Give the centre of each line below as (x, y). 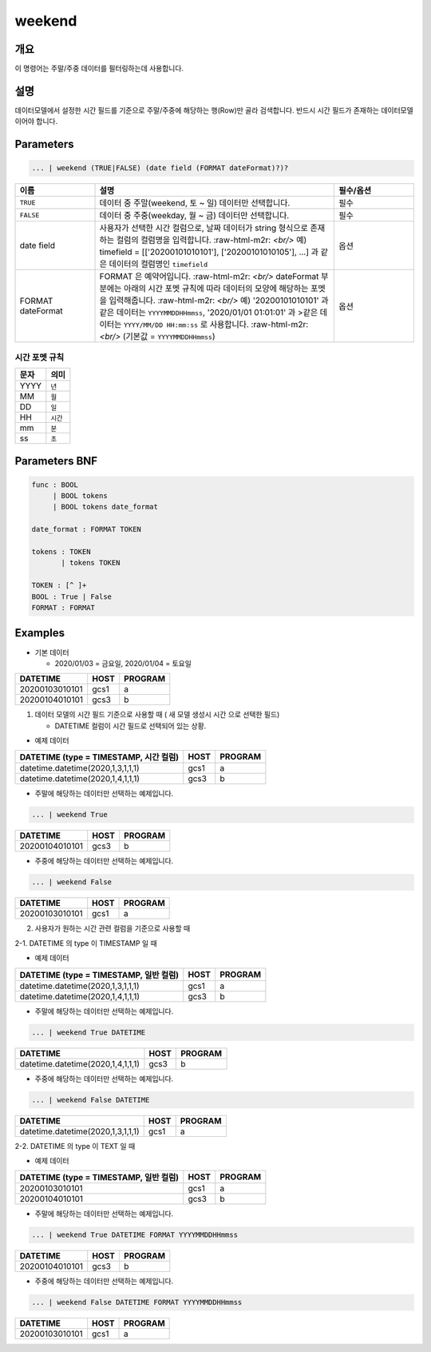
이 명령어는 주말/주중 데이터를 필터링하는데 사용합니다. (99, 69)
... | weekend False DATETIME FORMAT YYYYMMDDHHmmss (137, 1302)
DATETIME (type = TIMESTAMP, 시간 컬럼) (99, 757)
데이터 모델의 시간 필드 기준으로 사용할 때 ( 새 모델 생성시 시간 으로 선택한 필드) (157, 715)
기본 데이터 (52, 652)
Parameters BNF (56, 461)
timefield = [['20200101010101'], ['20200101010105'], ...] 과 (209, 252)
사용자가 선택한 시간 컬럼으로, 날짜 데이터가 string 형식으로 (204, 228)
